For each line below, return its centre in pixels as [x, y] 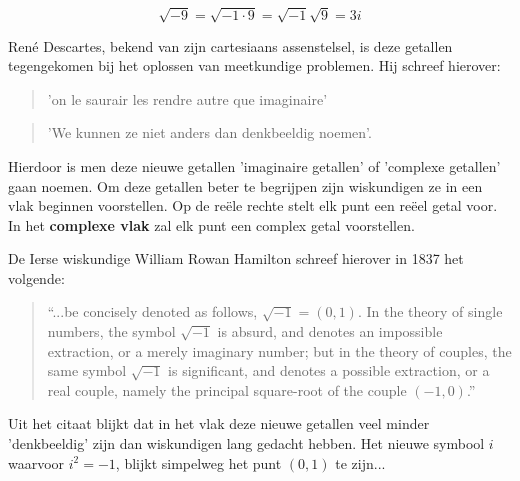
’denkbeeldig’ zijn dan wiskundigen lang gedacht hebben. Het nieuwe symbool [246, 443]
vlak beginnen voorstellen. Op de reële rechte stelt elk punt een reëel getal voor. [253, 205]
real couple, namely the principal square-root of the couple [227, 389]
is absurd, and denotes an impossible [330, 331]
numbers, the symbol [111, 331]
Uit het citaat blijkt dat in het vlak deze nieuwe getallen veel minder [219, 423]
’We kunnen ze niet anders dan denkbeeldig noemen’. [209, 132]
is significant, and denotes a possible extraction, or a [329, 370]
